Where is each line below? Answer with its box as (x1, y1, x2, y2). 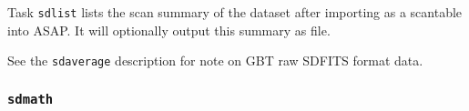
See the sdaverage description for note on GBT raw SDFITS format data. (7, 51, 423, 70)
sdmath (7, 91, 54, 106)
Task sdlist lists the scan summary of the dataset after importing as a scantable (7, 3, 463, 21)
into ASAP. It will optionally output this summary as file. (7, 20, 331, 39)
